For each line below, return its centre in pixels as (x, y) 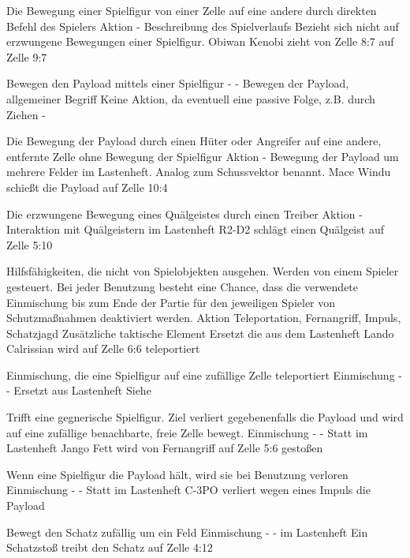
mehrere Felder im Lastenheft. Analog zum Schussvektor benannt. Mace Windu (199, 172)
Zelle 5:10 (30, 244)
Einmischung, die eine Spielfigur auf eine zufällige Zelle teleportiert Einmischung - (205, 374)
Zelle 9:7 (27, 56)
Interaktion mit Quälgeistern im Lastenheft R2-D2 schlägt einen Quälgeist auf (195, 229)
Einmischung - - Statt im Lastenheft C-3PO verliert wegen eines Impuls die (188, 490)
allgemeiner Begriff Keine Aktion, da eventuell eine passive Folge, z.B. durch (191, 98)
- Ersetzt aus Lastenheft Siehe (79, 390)
